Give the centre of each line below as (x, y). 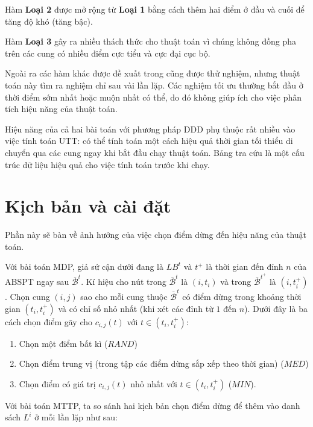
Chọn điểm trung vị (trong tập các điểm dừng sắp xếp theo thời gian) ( (151, 363)
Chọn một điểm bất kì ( (63, 343)
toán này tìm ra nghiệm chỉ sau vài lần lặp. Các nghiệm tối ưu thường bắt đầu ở (154, 85)
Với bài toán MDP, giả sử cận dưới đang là (84, 266)
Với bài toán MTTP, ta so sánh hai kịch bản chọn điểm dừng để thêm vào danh (153, 405)
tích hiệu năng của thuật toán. (61, 109)
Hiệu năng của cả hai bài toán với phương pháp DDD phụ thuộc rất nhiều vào (150, 129)
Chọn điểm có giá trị (57, 383)
